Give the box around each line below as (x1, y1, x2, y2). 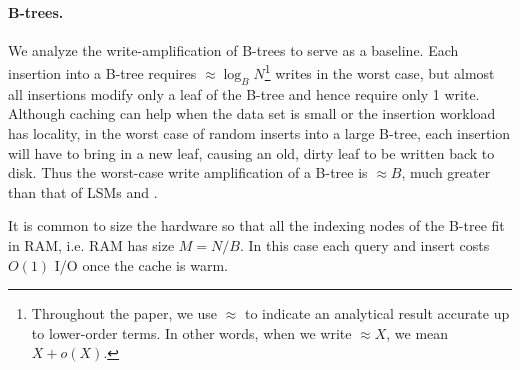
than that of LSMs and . (8, 181, 158, 202)
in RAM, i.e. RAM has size (8, 235, 175, 255)
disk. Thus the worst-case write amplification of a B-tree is (8, 162, 368, 183)
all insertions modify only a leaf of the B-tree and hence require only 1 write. (8, 83, 480, 104)
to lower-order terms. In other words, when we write (31, 322, 352, 343)
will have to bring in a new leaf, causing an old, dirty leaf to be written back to (8, 142, 495, 163)
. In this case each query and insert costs (240, 235, 490, 255)
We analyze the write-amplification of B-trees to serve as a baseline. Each (8, 39, 459, 60)
